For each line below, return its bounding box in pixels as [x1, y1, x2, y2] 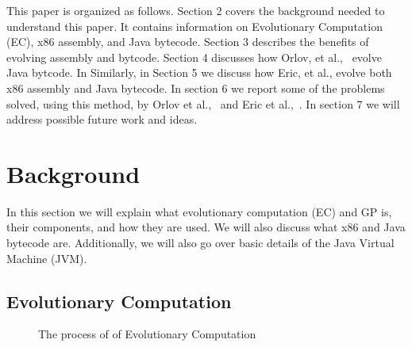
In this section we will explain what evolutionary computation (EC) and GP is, [6, 203, 392, 219]
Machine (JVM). [6, 250, 87, 266]
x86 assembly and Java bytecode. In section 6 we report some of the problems [6, 79, 385, 96]
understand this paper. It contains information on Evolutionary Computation [6, 17, 383, 34]
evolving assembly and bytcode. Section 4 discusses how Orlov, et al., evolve [6, 48, 382, 65]
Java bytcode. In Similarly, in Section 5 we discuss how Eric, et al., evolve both [6, 64, 392, 81]
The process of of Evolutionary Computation [38, 326, 256, 342]
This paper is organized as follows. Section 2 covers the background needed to [6, 2, 385, 18]
